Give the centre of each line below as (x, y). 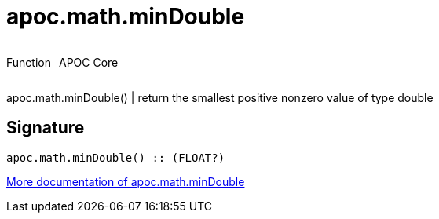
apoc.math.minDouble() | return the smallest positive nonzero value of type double (220, 97)
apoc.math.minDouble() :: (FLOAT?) (116, 157)
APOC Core (88, 62)
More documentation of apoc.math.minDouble (126, 181)
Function (29, 62)
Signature (46, 128)
